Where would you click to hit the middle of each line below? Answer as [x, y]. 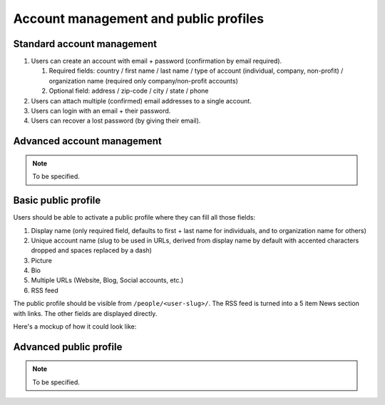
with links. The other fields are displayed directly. [85, 313]
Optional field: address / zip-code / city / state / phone [129, 91]
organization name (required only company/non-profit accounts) [144, 81]
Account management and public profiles [138, 19]
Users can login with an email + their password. [101, 111]
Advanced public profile [68, 347]
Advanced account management [87, 142]
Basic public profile [57, 201]
